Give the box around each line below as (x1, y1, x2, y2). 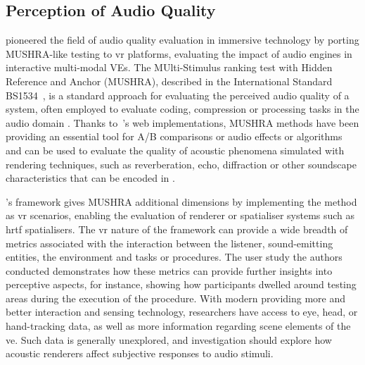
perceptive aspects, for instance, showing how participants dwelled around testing (6, 277, 357, 292)
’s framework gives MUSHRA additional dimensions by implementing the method (6, 194, 357, 209)
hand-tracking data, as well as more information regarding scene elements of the (6, 318, 351, 333)
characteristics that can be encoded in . (6, 171, 175, 185)
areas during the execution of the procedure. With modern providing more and (6, 290, 346, 305)
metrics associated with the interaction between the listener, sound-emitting (6, 235, 333, 250)
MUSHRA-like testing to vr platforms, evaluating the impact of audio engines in (6, 46, 352, 61)
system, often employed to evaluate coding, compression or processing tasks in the (6, 101, 359, 116)
